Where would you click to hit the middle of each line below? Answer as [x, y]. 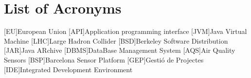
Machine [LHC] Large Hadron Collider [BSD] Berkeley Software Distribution [116, 40]
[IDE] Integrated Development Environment [68, 69]
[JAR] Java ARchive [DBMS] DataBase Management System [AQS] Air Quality [120, 50]
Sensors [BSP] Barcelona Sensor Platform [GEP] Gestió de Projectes [104, 59]
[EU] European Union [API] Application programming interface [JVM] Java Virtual [125, 31]
